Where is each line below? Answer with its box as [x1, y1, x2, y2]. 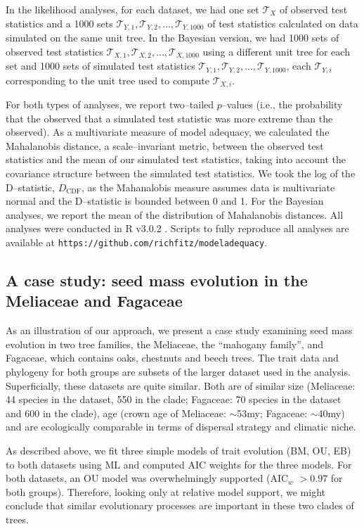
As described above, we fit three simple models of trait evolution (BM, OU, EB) [6, 442, 351, 457]
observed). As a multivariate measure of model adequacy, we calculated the [6, 125, 330, 139]
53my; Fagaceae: [237, 405, 308, 420]
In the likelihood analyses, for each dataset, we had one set [6, 2, 259, 16]
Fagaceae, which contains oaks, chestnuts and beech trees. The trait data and [6, 350, 339, 365]
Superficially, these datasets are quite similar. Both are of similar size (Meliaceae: [6, 378, 356, 393]
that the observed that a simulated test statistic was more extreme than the [6, 110, 333, 125]
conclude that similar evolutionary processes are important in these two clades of [6, 498, 354, 513]
